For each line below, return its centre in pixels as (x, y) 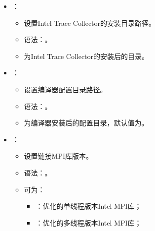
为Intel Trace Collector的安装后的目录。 (86, 56)
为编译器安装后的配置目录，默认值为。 (86, 123)
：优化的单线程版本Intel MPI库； (89, 206)
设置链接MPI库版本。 (58, 156)
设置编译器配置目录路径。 (65, 89)
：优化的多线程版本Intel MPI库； (89, 222)
